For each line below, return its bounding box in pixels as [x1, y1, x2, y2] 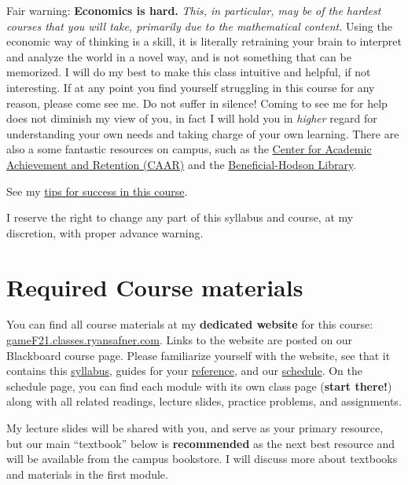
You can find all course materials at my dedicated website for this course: [6, 316, 373, 333]
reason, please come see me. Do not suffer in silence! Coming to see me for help [6, 94, 388, 111]
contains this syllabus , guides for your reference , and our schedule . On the [6, 362, 362, 379]
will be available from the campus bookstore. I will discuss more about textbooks [6, 450, 398, 467]
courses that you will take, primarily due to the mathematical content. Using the [6, 17, 392, 34]
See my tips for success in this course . [6, 182, 188, 199]
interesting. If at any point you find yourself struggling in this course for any [6, 79, 375, 95]
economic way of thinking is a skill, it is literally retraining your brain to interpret [6, 33, 402, 50]
